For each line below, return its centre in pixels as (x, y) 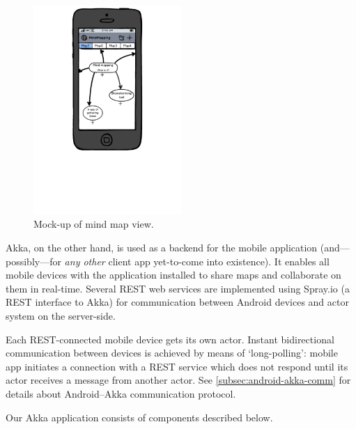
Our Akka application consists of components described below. (139, 417)
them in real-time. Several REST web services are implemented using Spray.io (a (178, 288)
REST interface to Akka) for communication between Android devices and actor (177, 302)
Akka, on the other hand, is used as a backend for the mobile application (162, 248)
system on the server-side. (61, 315)
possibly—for (33, 261)
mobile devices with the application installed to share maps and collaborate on (173, 275)
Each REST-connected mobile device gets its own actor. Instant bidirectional (170, 339)
